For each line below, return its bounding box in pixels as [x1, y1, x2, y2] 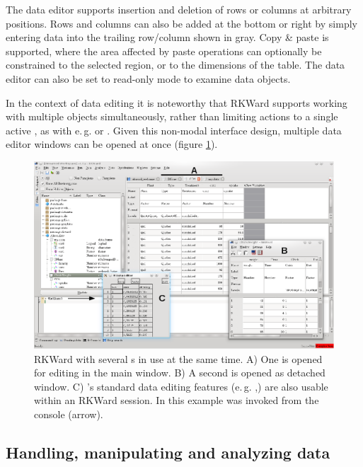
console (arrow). [34, 406, 103, 421]
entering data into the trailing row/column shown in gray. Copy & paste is [6, 30, 329, 45]
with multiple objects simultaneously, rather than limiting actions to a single [6, 109, 338, 124]
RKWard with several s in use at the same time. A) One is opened [34, 351, 323, 366]
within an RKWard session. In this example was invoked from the [34, 393, 319, 408]
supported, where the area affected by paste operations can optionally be [6, 43, 322, 58]
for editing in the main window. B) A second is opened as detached [34, 365, 325, 380]
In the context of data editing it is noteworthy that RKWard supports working [6, 95, 347, 110]
